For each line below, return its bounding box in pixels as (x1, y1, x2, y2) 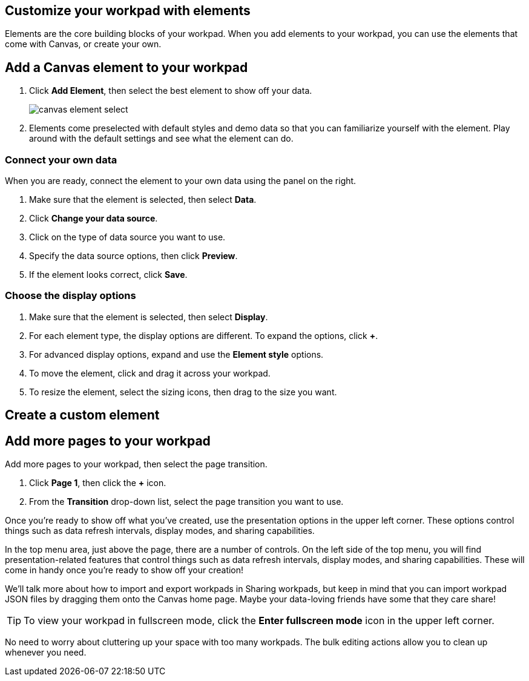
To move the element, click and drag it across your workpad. (29, 367, 271, 378)
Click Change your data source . (29, 213, 158, 224)
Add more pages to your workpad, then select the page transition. (5, 459, 268, 470)
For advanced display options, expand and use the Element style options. (29, 349, 324, 360)
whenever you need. (5, 647, 87, 658)
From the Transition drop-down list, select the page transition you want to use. (29, 496, 344, 507)
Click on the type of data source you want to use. (29, 232, 226, 243)
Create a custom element (5, 407, 160, 423)
